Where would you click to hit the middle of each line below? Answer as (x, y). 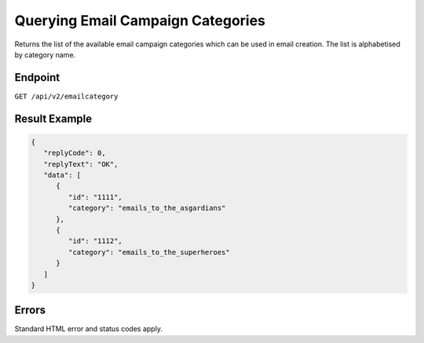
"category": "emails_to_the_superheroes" (149, 252)
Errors (30, 310)
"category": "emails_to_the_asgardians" (147, 208)
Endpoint (37, 77)
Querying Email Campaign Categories (140, 20)
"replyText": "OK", (81, 164)
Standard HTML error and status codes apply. (88, 329)
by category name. (45, 54)
